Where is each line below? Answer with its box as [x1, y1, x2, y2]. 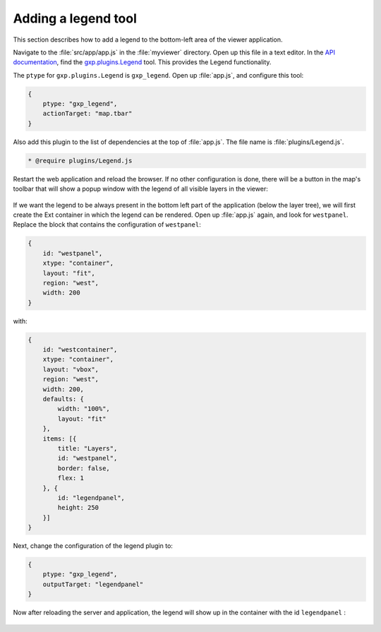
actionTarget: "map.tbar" [42, 109, 133, 118]
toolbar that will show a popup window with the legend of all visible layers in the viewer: [13, 184, 268, 193]
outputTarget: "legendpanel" [42, 580, 144, 588]
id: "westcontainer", [42, 346, 118, 354]
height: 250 [57, 503, 99, 512]
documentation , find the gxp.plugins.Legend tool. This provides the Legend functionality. [13, 58, 272, 66]
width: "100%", [57, 405, 111, 413]
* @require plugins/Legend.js [28, 156, 133, 165]
